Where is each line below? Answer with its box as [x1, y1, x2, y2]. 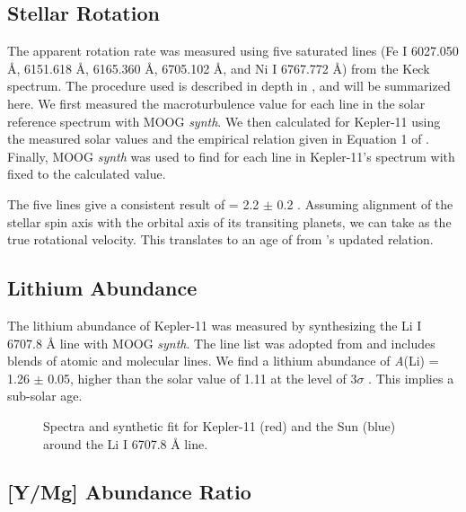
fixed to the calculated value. [7, 164, 166, 183]
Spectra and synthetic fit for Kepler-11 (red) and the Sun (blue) [43, 416, 396, 435]
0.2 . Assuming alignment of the [277, 194, 453, 213]
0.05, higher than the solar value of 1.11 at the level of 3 [48, 368, 357, 387]
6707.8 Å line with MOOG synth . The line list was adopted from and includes [7, 333, 435, 352]
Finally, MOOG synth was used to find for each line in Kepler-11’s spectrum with [7, 146, 455, 165]
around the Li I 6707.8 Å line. [43, 434, 208, 453]
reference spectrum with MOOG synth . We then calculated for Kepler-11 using [7, 111, 441, 130]
